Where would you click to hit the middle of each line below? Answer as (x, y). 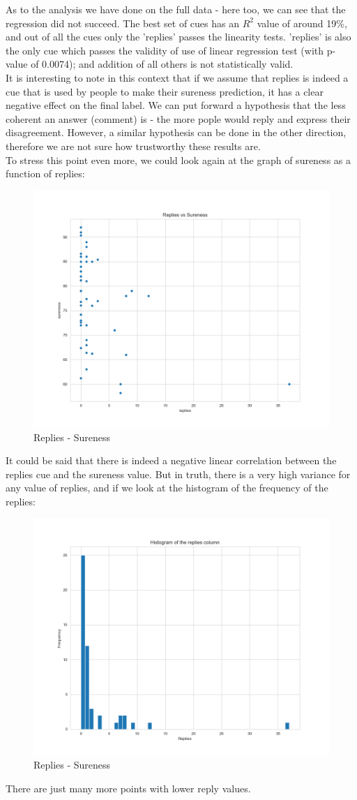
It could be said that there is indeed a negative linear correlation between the (171, 460)
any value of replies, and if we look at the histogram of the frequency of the (167, 488)
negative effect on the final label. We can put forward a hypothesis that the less (176, 105)
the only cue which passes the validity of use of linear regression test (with (165, 50)
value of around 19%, (302, 23)
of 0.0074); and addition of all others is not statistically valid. (162, 64)
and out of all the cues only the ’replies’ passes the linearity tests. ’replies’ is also (178, 37)
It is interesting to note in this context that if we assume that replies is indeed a (177, 77)
